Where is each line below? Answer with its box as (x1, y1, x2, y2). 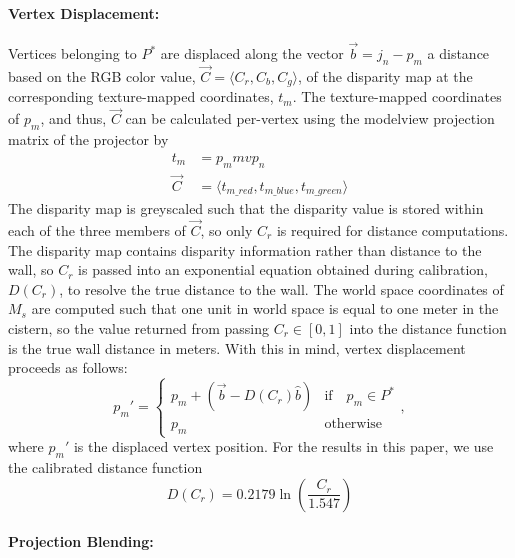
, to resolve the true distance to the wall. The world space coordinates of (59, 278, 504, 299)
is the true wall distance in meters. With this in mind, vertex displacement (8, 337, 466, 358)
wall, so (8, 259, 54, 280)
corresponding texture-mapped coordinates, (8, 86, 274, 107)
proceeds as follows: (8, 357, 128, 378)
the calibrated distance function (8, 456, 203, 477)
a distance (427, 43, 490, 64)
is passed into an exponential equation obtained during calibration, (78, 259, 488, 280)
